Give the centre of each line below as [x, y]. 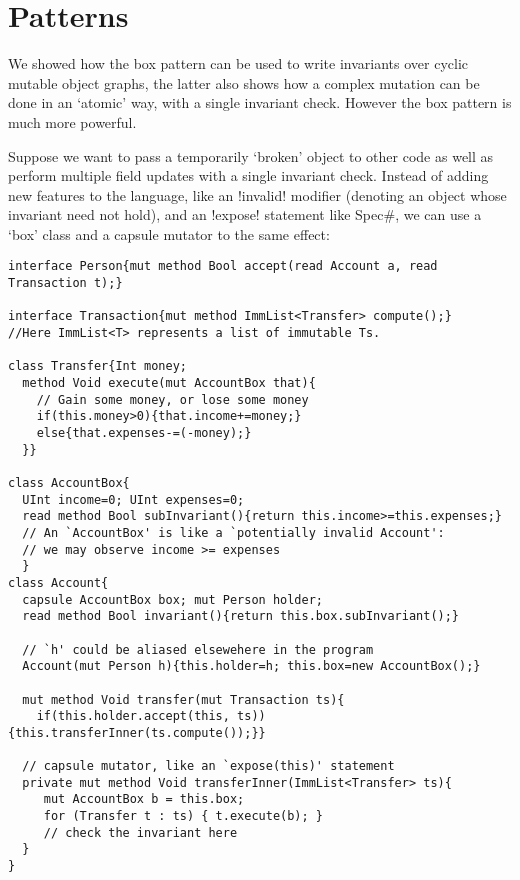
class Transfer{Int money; [97, 366]
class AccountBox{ [69, 483]
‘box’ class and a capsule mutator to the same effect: [169, 233]
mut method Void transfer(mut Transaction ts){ [183, 699]
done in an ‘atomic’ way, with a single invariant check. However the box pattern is [260, 102]
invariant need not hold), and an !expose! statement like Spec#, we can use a [245, 214]
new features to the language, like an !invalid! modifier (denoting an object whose [257, 194]
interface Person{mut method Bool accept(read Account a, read [223, 266]
